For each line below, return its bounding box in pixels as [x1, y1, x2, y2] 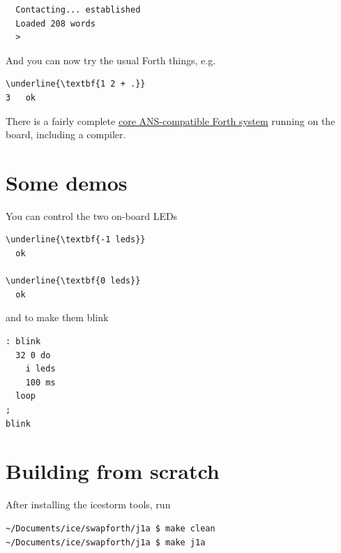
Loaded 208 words [15, 18, 96, 29]
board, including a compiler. [6, 127, 126, 142]
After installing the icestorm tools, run [6, 497, 171, 512]
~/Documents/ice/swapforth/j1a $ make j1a [6, 537, 206, 547]
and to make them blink [6, 310, 109, 325]
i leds [25, 364, 56, 374]
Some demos [6, 168, 128, 196]
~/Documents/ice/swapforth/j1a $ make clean [6, 523, 215, 533]
